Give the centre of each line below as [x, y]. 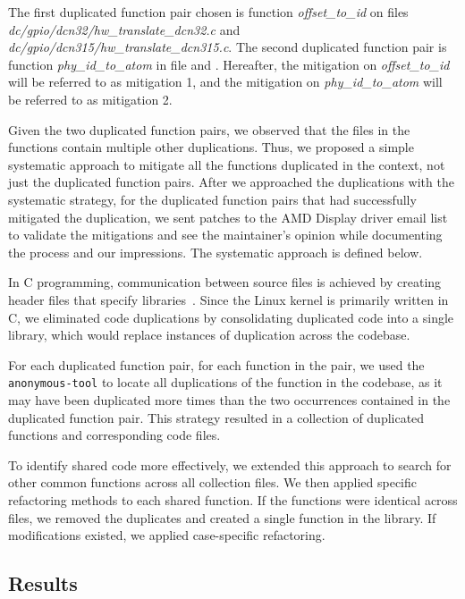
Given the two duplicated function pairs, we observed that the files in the [209, 129]
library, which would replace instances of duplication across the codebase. [209, 335]
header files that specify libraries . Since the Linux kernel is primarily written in [228, 299]
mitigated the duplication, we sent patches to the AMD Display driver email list [228, 217]
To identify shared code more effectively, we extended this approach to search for [230, 464]
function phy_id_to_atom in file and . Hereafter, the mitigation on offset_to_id [229, 64]
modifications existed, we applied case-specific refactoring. [167, 535]
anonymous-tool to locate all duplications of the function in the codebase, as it [225, 382]
